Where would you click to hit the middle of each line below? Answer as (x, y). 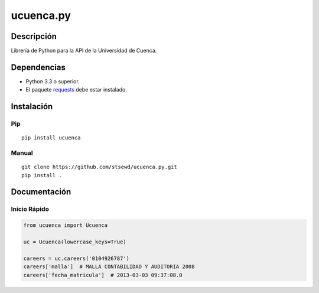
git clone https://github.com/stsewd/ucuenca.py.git (99, 167)
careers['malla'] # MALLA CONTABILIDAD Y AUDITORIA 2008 (109, 267)
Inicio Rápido (30, 209)
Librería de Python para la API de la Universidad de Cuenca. (84, 51)
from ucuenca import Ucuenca (66, 225)
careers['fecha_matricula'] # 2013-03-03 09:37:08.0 (103, 275)
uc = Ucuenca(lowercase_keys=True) (75, 242)
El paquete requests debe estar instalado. (76, 90)
